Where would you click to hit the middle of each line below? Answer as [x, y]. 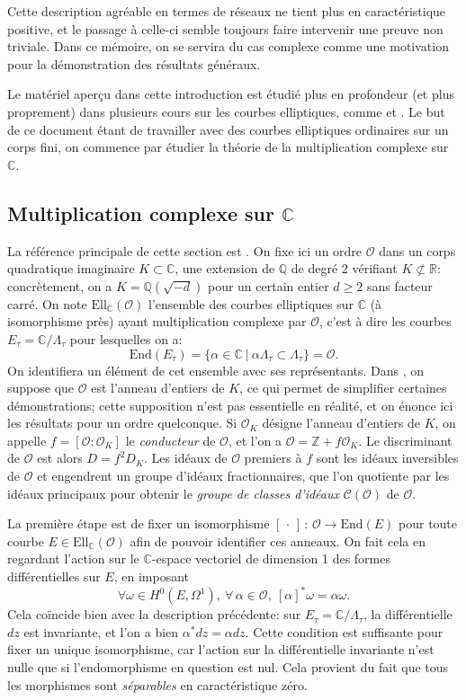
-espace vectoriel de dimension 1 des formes [271, 558]
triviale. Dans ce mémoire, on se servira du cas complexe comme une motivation [228, 46]
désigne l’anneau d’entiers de [341, 423]
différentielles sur [54, 576]
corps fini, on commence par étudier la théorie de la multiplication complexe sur [228, 147]
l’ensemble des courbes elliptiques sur [251, 303]
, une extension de [225, 268]
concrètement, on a [60, 285]
